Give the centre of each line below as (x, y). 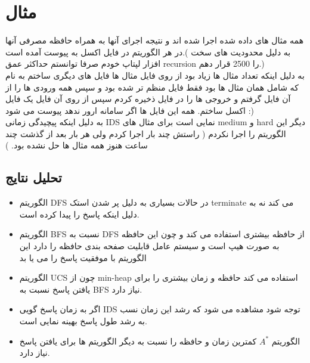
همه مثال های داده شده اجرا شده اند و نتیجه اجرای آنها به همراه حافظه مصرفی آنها (155, 40)
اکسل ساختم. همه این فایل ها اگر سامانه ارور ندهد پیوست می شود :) (130, 110)
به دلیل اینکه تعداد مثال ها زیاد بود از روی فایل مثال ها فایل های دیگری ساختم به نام (155, 75)
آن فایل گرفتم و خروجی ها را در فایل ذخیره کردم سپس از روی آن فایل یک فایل (148, 99)
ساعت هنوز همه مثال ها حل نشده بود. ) (77, 145)
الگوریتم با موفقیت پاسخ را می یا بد (83, 257)
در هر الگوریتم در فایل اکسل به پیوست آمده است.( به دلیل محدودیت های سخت (148, 52)
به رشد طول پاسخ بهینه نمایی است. (83, 321)
